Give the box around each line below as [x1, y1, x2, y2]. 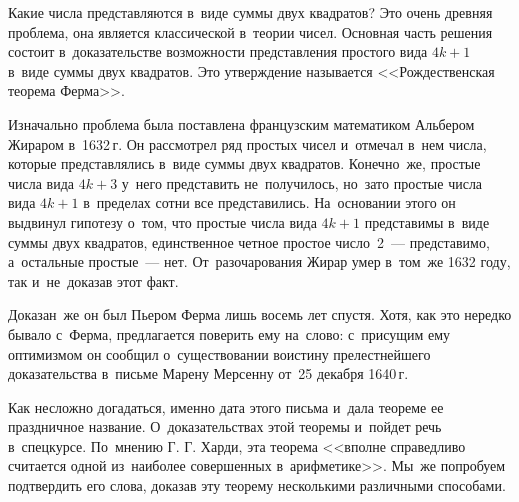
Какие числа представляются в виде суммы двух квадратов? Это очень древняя [8, 2, 493, 22]
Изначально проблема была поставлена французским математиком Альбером [8, 113, 475, 134]
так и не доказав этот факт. [8, 270, 179, 291]
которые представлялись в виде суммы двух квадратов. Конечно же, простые [8, 153, 481, 174]
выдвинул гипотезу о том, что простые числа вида [8, 211, 317, 232]
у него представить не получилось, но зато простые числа [121, 172, 483, 193]
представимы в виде [364, 211, 490, 232]
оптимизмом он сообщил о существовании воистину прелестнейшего [8, 343, 431, 364]
